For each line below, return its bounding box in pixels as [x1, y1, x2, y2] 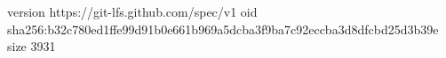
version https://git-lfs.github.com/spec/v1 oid [7, 3, 258, 20]
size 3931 [7, 37, 56, 55]
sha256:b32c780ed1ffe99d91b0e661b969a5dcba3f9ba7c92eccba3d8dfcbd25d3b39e [7, 19, 439, 38]
